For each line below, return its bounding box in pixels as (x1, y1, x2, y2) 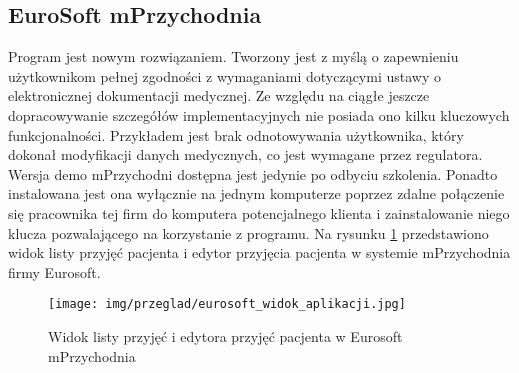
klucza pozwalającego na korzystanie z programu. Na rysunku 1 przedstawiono (8, 222, 489, 243)
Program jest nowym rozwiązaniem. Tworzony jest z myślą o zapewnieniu (8, 46, 459, 67)
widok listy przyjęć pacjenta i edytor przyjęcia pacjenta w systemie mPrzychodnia (8, 242, 511, 263)
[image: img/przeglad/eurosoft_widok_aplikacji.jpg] (48, 297, 406, 312)
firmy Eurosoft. (8, 261, 101, 282)
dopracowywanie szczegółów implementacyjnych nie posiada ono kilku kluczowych (8, 104, 510, 125)
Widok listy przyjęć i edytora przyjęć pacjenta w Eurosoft (48, 325, 403, 346)
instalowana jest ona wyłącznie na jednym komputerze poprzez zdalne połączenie (8, 183, 505, 204)
